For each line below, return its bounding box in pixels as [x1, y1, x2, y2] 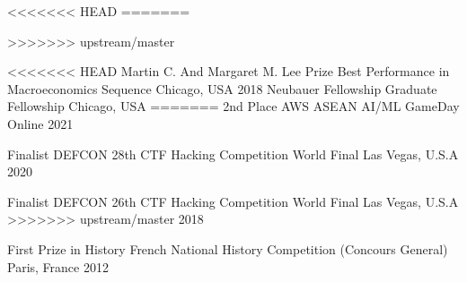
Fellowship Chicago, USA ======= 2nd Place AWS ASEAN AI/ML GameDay [7, 97, 460, 115]
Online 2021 [7, 114, 74, 132]
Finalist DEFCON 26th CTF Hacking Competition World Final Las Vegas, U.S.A [7, 192, 459, 210]
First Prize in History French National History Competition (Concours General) [7, 239, 448, 258]
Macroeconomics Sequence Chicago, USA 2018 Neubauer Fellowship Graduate [7, 79, 437, 98]
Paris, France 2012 [7, 257, 109, 276]
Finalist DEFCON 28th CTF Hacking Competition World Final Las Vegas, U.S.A [7, 144, 459, 163]
